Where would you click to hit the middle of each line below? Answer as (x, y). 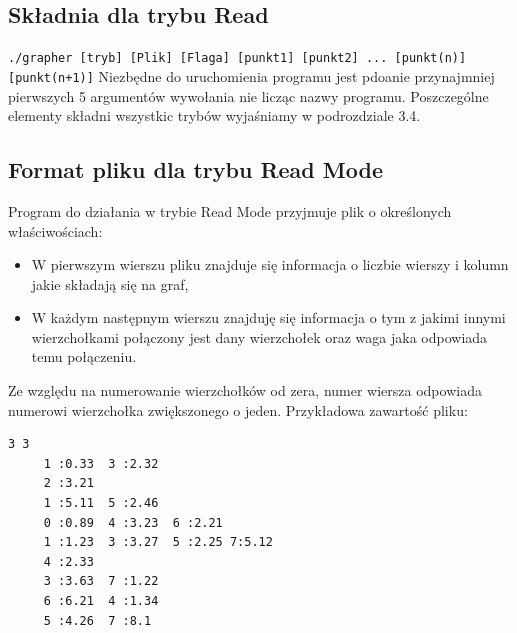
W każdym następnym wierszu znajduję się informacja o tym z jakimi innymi (268, 317)
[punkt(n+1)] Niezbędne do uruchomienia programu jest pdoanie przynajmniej (251, 75)
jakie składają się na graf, (110, 283)
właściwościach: (55, 230)
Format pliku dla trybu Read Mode (195, 169)
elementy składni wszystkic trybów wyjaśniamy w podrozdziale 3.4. (214, 115)
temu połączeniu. (84, 356)
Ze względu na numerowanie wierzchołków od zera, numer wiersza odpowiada (245, 390)
